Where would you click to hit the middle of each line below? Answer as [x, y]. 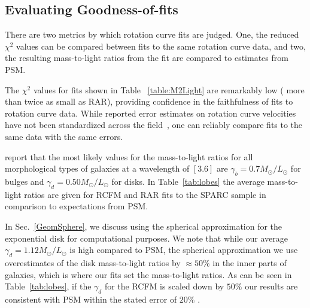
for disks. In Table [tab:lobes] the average [188, 181]
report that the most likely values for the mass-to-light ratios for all [129, 156]
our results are [271, 286]
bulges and [25, 181]
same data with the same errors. [64, 136]
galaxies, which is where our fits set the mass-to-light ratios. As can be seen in [148, 274]
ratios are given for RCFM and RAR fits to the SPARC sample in [145, 194]
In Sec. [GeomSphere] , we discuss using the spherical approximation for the [144, 226]
